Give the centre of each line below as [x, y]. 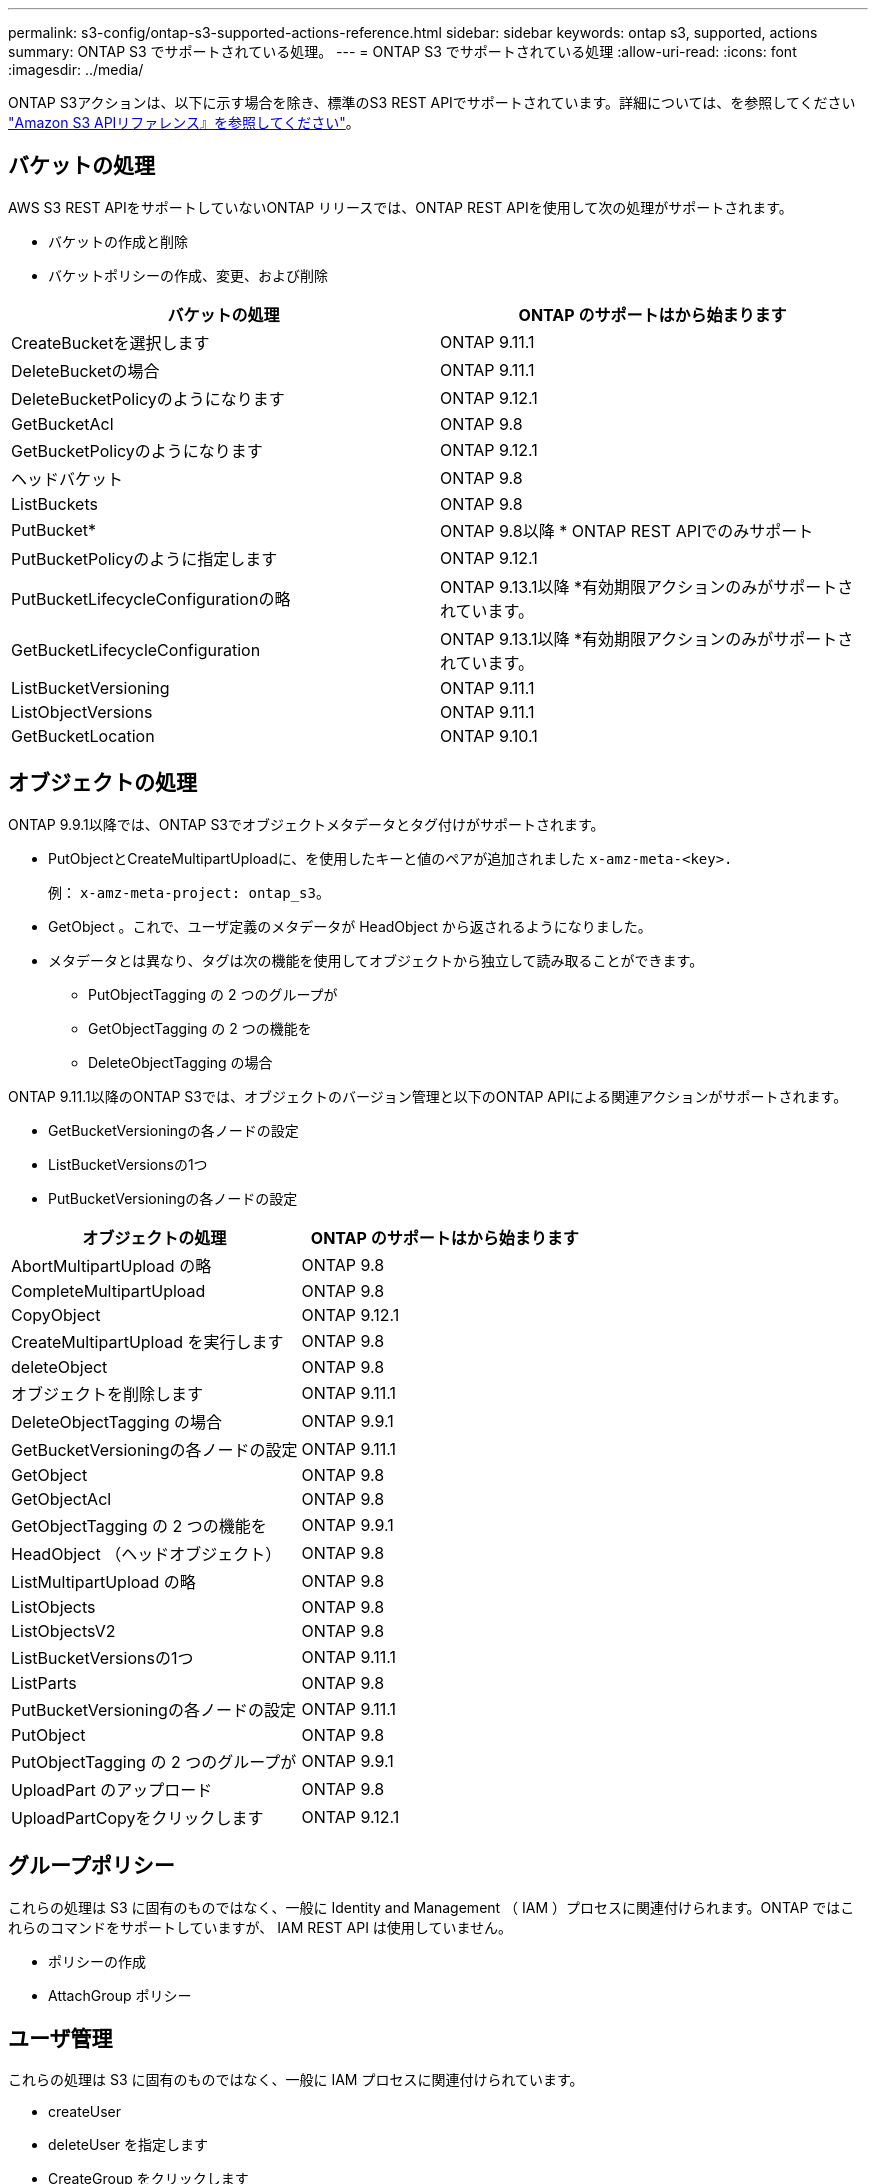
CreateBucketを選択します [110, 342]
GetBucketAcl [62, 423]
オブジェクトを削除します [107, 1393]
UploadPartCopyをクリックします [137, 1817]
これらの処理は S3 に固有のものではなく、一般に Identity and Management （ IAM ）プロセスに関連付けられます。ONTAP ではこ [431, 1907]
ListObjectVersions [82, 711]
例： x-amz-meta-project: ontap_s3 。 [189, 892]
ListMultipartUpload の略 [103, 1581]
